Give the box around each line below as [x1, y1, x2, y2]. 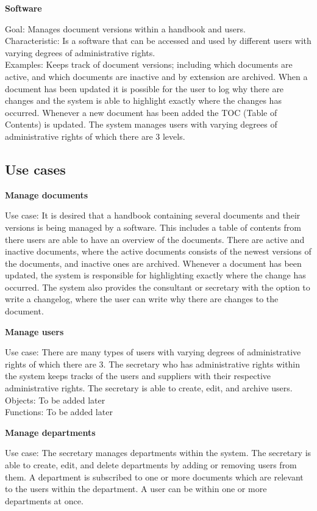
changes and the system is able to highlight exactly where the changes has [5, 94, 282, 107]
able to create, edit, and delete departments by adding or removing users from [5, 458, 297, 471]
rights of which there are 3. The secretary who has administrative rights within [5, 357, 301, 370]
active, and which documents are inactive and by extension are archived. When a [5, 70, 308, 82]
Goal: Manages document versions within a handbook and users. [5, 22, 246, 35]
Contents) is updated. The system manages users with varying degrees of [5, 118, 277, 131]
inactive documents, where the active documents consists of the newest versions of [5, 245, 312, 258]
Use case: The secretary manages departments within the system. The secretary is [5, 446, 312, 459]
